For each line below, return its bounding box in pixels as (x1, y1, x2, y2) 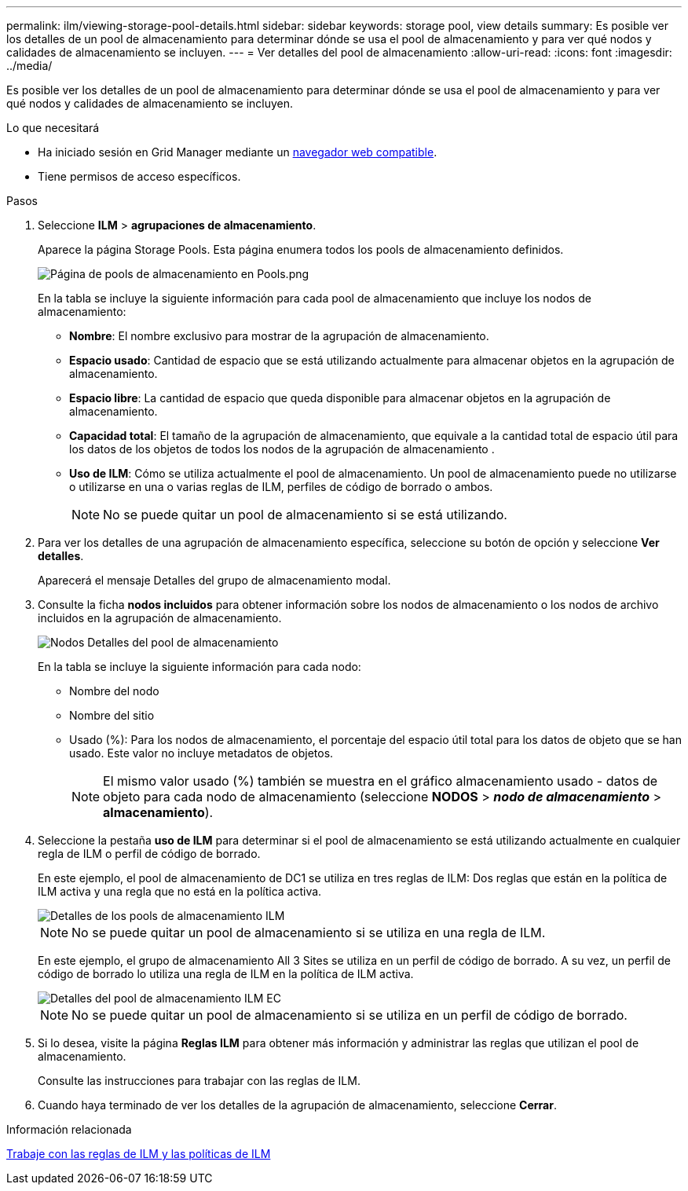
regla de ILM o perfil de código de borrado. (38, 847, 261, 860)
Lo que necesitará (6, 121, 100, 134)
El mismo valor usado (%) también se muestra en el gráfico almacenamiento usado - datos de (103, 773, 658, 789)
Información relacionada (6, 1123, 132, 1136)
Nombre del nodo (69, 684, 159, 698)
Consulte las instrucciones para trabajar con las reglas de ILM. (38, 1074, 360, 1087)
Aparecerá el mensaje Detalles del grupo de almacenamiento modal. (38, 574, 391, 587)
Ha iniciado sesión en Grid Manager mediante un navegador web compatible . (38, 145, 437, 159)
